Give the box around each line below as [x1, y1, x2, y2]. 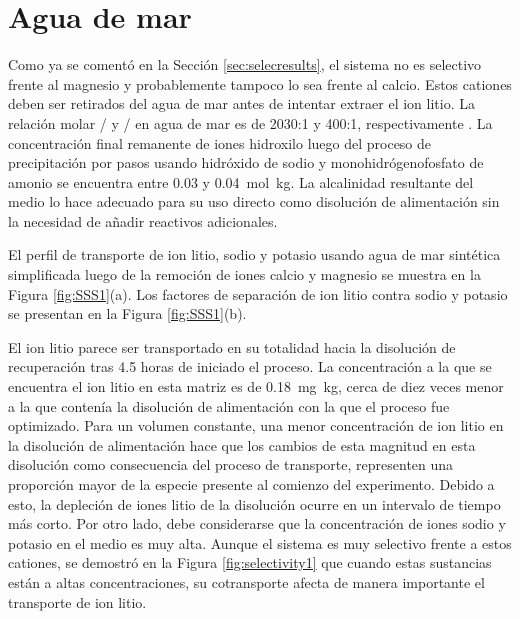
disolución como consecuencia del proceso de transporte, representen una [8, 454, 454, 475]
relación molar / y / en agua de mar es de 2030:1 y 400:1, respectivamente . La [8, 112, 493, 133]
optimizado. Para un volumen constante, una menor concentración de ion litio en [8, 415, 504, 436]
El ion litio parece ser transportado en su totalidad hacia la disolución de [8, 336, 456, 357]
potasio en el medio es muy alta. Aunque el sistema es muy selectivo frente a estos [8, 532, 512, 553]
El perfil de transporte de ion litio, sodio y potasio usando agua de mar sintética [8, 244, 501, 265]
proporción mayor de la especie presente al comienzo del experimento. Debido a [8, 474, 495, 494]
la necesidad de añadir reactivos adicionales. [8, 210, 278, 231]
